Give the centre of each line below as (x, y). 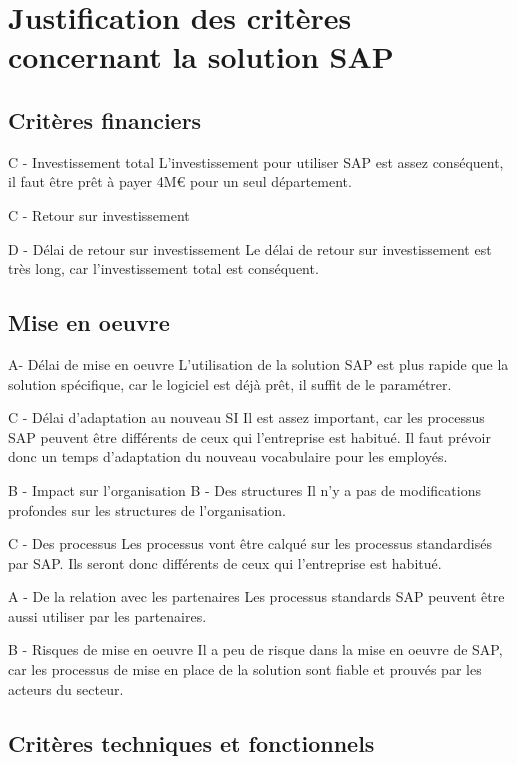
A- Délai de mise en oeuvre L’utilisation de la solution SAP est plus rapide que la (258, 363)
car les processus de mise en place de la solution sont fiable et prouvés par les (245, 669)
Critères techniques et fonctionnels (191, 742)
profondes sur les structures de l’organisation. (147, 509)
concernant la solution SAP (201, 56)
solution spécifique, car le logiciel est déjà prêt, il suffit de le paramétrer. (230, 383)
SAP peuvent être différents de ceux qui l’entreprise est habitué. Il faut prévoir (249, 436)
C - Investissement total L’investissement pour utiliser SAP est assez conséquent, (256, 161)
